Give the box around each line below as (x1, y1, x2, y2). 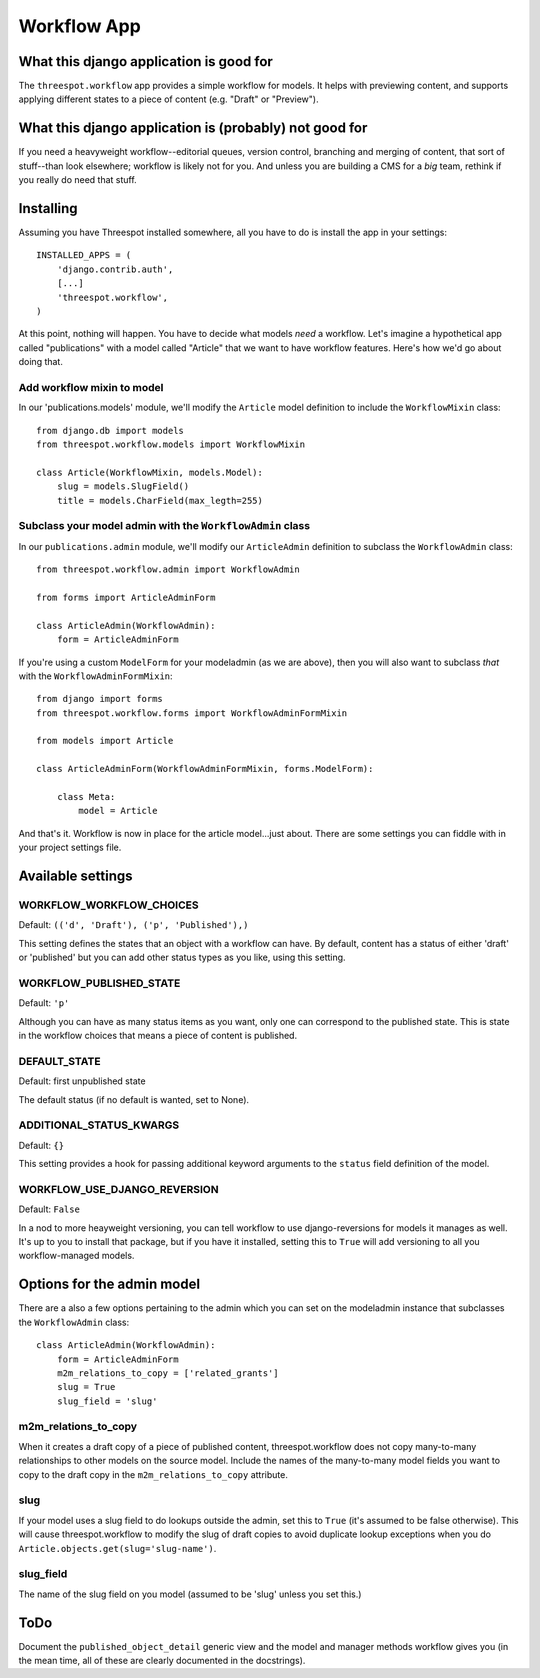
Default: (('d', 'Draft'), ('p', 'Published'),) (18, 919, 249, 931)
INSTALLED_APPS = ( (36, 250, 132, 261)
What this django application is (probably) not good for (18, 120, 368, 137)
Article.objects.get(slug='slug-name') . (18, 1542, 217, 1554)
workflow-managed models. (18, 1250, 135, 1262)
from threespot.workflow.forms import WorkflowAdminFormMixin (36, 707, 348, 719)
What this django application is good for (18, 53, 274, 70)
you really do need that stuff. (18, 174, 137, 186)
